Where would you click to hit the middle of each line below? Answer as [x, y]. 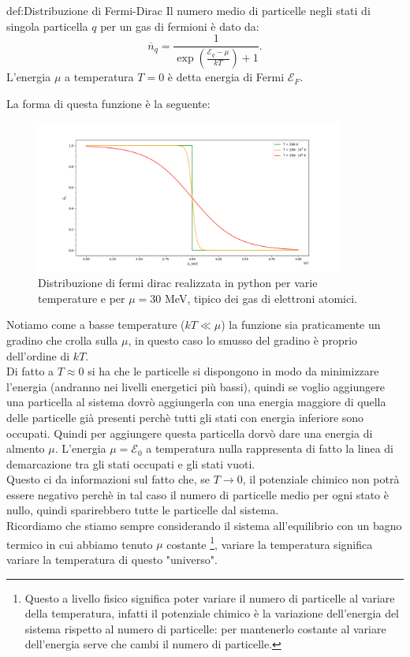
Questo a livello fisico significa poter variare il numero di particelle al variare [210, 597]
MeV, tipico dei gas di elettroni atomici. [261, 298]
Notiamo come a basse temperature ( [96, 325]
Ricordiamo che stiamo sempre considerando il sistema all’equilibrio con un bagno [204, 526]
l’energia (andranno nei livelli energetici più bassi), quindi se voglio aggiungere [196, 386]
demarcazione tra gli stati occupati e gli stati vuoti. [131, 463]
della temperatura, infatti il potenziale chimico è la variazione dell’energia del [212, 613]
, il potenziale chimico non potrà [321, 479]
